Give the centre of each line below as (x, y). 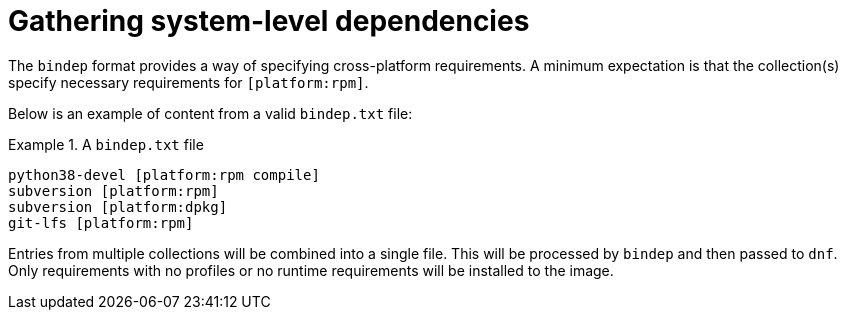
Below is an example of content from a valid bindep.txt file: (210, 113)
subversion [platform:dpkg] (118, 206)
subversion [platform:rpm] (113, 190)
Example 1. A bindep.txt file (106, 144)
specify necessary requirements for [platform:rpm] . (188, 82)
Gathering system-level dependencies (269, 21)
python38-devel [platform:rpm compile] (164, 174)
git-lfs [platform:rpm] (101, 222)
